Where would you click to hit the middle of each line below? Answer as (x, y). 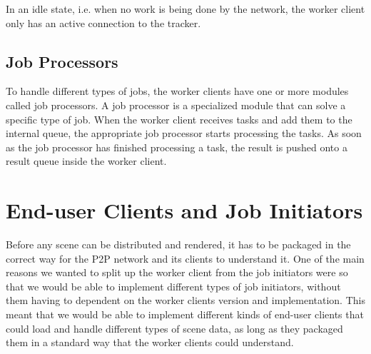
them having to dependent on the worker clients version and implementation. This (185, 300)
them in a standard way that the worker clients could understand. (150, 342)
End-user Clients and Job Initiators (184, 210)
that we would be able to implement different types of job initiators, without (173, 286)
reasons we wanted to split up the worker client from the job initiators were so (177, 272)
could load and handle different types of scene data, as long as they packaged (174, 328)
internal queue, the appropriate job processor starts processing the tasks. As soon (184, 133)
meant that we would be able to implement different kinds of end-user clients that (185, 314)
